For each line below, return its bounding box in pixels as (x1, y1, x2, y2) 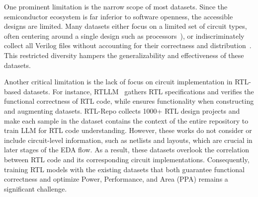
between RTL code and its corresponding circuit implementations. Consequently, (4, 154, 250, 164)
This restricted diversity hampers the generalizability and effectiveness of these (4, 50, 244, 60)
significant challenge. (4, 183, 67, 194)
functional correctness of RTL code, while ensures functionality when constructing (4, 96, 254, 106)
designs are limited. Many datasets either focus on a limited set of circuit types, (4, 21, 247, 31)
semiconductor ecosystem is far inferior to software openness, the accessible (4, 11, 233, 21)
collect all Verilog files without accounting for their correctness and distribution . (4, 40, 252, 51)
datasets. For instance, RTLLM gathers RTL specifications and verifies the (23, 86, 254, 96)
